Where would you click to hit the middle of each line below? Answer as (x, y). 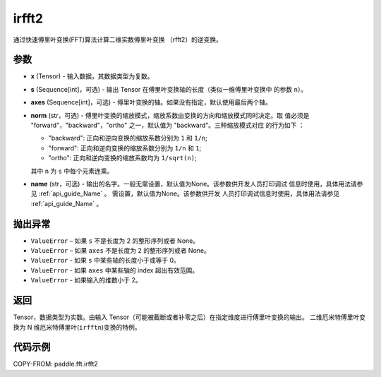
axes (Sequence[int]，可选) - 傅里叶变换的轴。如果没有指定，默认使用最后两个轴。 (151, 102)
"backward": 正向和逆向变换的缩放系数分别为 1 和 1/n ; (128, 138)
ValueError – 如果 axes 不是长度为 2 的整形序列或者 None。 (121, 251)
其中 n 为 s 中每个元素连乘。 (72, 171)
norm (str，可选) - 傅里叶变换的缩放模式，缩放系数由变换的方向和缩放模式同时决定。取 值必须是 (170, 115)
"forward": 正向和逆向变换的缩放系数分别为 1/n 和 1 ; (125, 148)
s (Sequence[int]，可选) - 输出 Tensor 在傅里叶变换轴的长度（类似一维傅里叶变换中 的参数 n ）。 (169, 89)
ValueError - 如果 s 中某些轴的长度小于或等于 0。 (105, 261)
